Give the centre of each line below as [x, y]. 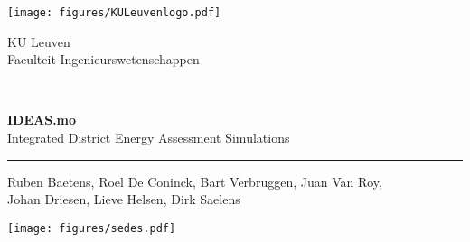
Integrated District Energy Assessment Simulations [149, 138]
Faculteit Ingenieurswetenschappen [103, 59]
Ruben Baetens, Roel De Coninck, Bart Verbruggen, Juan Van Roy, [195, 181]
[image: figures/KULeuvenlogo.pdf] [114, 13]
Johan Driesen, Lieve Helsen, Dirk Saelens [124, 199]
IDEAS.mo [42, 120]
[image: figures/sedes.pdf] [92, 228]
